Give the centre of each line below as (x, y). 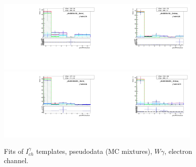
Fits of (14, 151)
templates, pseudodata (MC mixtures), (94, 151)
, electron (178, 151)
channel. (16, 160)
